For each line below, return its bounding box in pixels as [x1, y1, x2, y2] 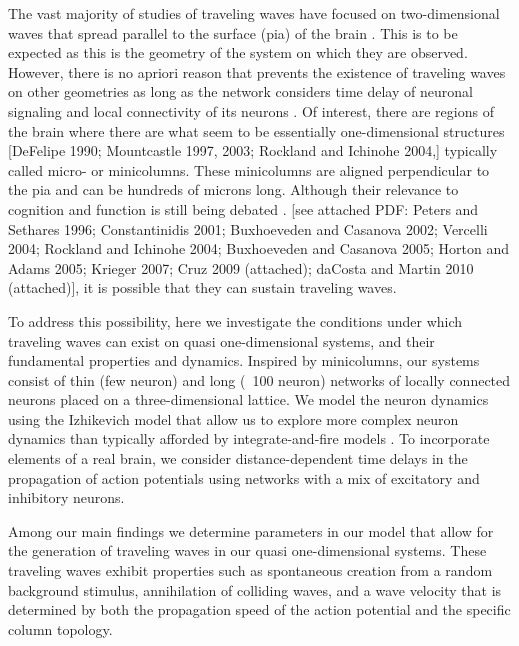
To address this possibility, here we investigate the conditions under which [8, 310, 463, 331]
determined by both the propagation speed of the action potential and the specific [8, 599, 511, 620]
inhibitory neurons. [8, 487, 125, 508]
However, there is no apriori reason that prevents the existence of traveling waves [8, 61, 506, 82]
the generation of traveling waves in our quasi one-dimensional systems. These [8, 540, 487, 561]
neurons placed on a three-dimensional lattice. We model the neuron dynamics [8, 389, 489, 410]
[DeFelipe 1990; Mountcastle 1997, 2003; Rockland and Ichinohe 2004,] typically [8, 140, 498, 161]
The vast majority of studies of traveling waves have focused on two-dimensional [8, 3, 500, 23]
